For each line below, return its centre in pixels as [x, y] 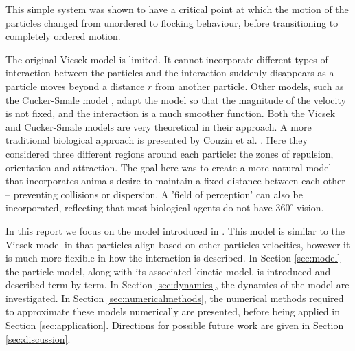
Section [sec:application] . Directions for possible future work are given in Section [175, 325]
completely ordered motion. [63, 36]
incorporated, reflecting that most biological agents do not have [139, 208]
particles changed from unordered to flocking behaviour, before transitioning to [172, 22]
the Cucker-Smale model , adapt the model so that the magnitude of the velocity [176, 99]
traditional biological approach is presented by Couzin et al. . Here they [157, 140]
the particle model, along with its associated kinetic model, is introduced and [168, 271]
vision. [310, 208]
